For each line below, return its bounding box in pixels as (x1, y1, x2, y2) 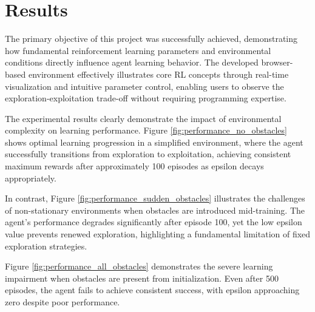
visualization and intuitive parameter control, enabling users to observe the (5, 80, 284, 92)
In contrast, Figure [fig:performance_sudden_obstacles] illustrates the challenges (5, 192, 305, 205)
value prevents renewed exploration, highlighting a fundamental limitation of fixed (5, 228, 311, 240)
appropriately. (5, 171, 56, 184)
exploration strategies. (5, 239, 87, 252)
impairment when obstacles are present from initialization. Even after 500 (5, 271, 279, 284)
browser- (261, 56, 293, 69)
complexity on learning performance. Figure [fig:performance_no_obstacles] (5, 124, 287, 137)
